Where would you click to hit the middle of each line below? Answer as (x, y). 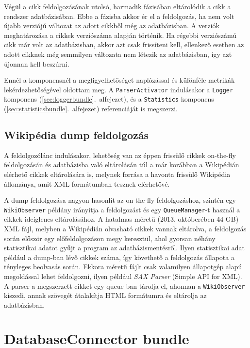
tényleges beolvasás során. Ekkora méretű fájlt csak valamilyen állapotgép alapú (123, 267)
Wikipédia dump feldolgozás (76, 135)
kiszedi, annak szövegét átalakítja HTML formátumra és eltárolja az (105, 295)
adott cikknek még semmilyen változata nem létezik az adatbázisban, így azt (118, 54)
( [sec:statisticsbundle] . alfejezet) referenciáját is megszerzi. (91, 109)
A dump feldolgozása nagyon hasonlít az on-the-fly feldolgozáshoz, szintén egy (120, 200)
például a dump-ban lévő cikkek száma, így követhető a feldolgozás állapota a (119, 257)
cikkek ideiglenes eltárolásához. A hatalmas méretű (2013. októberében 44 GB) (121, 219)
